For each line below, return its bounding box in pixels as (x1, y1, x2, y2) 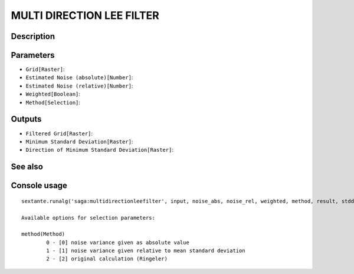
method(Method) (21, 231, 65, 237)
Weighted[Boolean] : (25, 90, 81, 97)
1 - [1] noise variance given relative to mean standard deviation (46, 247, 245, 254)
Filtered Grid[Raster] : (25, 130, 93, 137)
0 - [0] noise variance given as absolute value (46, 239, 190, 246)
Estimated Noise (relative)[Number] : (25, 82, 133, 89)
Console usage (11, 181, 68, 191)
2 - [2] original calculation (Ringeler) (46, 256, 168, 262)
